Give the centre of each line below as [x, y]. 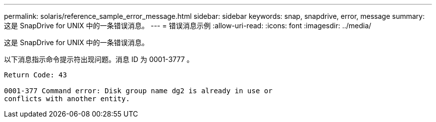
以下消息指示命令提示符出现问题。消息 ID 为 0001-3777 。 [99, 59]
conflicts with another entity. [67, 99]
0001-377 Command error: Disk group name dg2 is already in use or [138, 91]
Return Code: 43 [36, 75]
